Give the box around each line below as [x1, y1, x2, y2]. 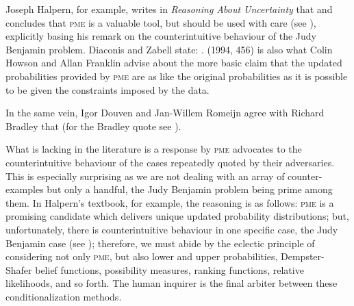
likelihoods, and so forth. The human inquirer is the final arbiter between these [5, 276, 338, 290]
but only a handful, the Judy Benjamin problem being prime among [47, 182, 333, 196]
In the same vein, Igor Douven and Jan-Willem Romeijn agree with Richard [5, 105, 325, 120]
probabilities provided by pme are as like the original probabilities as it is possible [5, 68, 348, 83]
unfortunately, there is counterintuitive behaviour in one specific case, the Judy [5, 222, 338, 236]
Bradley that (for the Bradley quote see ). [5, 118, 181, 133]
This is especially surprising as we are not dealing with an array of [5, 168, 285, 183]
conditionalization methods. [5, 289, 122, 303]
